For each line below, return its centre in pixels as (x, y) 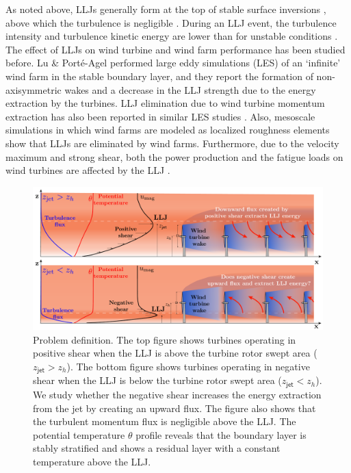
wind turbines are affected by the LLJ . (88, 170)
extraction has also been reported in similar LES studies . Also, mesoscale (160, 116)
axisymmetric (34, 89)
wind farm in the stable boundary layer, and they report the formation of (159, 76)
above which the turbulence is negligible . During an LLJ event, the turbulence (171, 22)
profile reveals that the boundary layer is (221, 434)
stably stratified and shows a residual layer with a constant (157, 448)
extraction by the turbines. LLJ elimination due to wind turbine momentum (165, 103)
